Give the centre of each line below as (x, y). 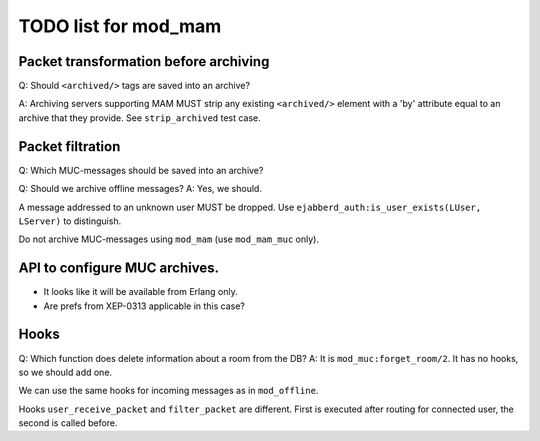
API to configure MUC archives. (119, 268)
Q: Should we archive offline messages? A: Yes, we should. (140, 189)
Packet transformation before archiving (144, 61)
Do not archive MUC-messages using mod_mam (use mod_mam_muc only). (169, 239)
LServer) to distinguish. (70, 221)
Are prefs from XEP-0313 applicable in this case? (144, 306)
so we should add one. (65, 372)
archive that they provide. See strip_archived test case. (140, 117)
